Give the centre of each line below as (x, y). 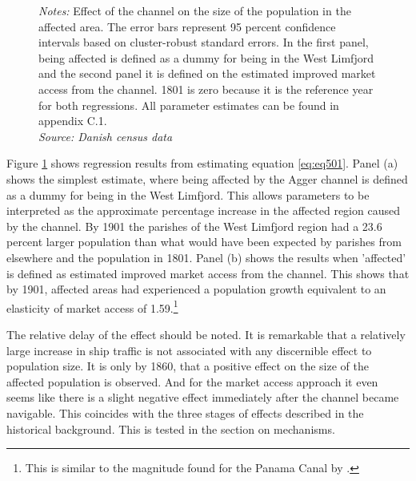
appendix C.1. (73, 121)
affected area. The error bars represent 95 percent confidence (187, 26)
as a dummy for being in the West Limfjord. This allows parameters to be (188, 194)
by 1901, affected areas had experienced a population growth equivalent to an (196, 289)
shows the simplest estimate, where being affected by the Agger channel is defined (207, 178)
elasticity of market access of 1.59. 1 (92, 306)
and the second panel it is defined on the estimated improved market (207, 73)
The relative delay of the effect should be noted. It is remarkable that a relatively (206, 334)
